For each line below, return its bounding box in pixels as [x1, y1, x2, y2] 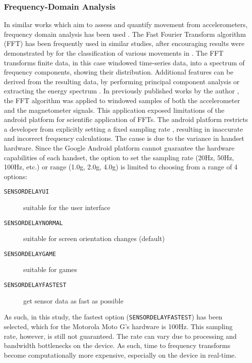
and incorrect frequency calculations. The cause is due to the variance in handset [4, 133, 244, 143]
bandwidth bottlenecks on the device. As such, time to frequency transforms [4, 340, 231, 350]
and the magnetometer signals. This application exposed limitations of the [4, 105, 225, 115]
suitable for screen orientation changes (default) [23, 233, 165, 243]
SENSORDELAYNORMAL [4, 219, 63, 227]
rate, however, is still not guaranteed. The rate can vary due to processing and [4, 331, 237, 341]
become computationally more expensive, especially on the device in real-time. [4, 349, 236, 360]
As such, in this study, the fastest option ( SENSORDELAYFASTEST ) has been [4, 312, 222, 322]
